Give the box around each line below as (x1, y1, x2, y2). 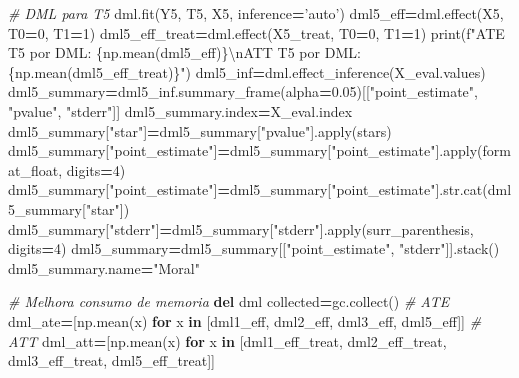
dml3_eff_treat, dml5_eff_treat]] (8, 350, 215, 371)
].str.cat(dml (435, 179, 512, 200)
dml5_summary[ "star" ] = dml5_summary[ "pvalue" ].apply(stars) (8, 120, 392, 141)
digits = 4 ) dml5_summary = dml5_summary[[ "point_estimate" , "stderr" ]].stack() (8, 238, 500, 259)
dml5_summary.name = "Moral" (8, 257, 200, 278)
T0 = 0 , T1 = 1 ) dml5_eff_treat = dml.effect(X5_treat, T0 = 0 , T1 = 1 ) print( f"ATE (8, 22, 505, 43)
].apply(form (435, 140, 511, 161)
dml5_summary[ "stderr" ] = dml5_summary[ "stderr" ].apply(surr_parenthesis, (8, 218, 474, 239)
